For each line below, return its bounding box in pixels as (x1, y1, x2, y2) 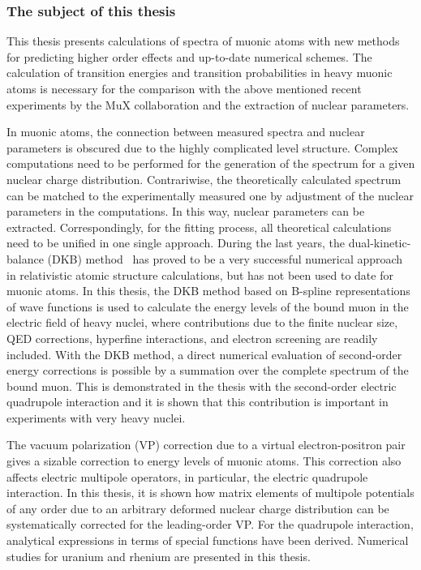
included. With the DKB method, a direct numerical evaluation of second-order (6, 345, 402, 362)
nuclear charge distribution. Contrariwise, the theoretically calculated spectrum (6, 170, 402, 187)
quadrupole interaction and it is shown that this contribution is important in (6, 393, 389, 410)
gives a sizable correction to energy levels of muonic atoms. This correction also (6, 452, 402, 469)
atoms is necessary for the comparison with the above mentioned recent (6, 80, 362, 96)
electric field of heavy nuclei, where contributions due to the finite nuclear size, (6, 314, 398, 331)
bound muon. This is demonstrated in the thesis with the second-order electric (6, 377, 397, 394)
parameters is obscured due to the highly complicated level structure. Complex (6, 139, 398, 156)
